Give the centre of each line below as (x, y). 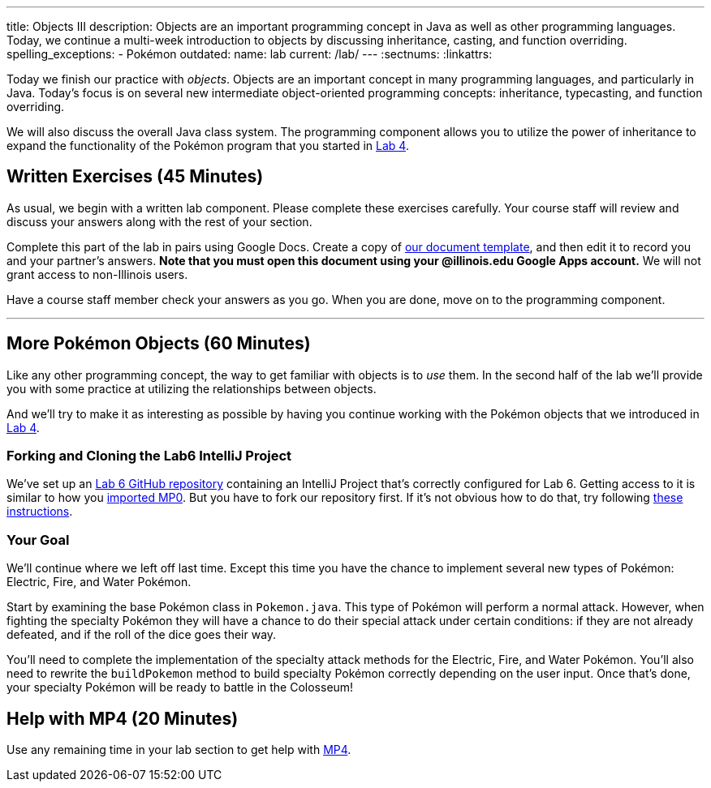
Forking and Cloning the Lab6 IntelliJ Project (149, 456)
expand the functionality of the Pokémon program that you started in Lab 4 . (208, 146)
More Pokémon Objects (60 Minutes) (159, 344)
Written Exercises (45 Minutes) (135, 177)
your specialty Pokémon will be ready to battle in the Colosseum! (180, 687)
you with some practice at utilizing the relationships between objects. (192, 388)
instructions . (40, 512)
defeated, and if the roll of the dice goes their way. (142, 635)
